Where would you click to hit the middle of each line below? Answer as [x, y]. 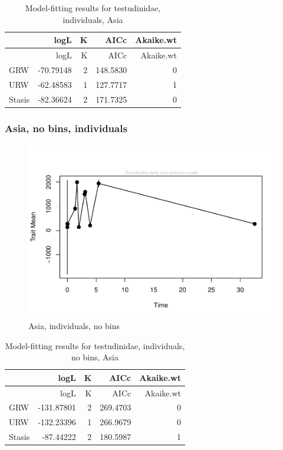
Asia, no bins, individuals [66, 128]
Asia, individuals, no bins [74, 326]
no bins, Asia [95, 357]
